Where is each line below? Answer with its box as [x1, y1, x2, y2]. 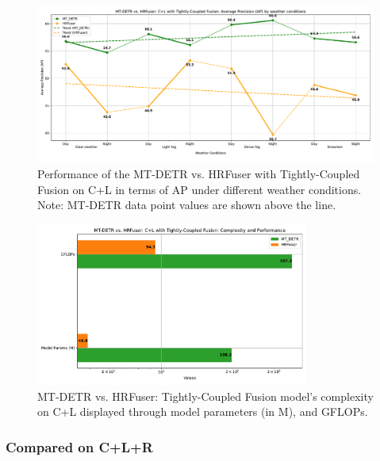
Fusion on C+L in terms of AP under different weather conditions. [37, 181, 362, 197]
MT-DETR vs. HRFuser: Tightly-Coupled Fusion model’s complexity [37, 387, 374, 404]
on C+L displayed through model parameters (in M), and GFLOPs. [37, 403, 368, 420]
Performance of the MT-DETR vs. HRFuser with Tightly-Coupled [37, 166, 360, 182]
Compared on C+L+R [6, 436, 153, 456]
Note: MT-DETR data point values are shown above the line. [37, 196, 336, 213]
